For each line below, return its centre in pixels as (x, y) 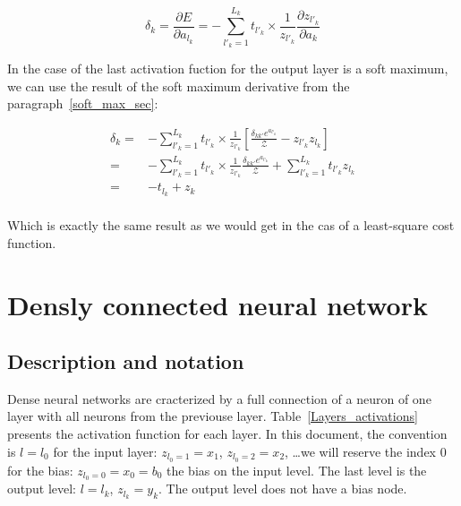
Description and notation (126, 361)
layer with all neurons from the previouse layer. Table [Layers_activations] (213, 416)
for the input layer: (105, 451)
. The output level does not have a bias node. (283, 489)
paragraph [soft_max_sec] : (83, 103)
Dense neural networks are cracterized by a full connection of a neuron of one (219, 398)
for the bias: (40, 470)
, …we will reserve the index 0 (366, 451)
